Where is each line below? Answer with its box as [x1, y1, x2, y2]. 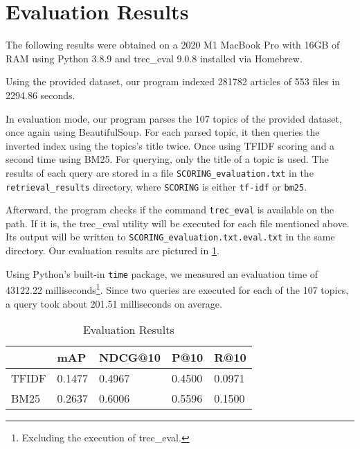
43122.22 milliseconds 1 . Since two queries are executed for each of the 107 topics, [6, 281, 349, 297]
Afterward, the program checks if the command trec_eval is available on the [6, 202, 334, 217]
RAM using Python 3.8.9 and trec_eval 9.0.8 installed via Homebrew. [6, 51, 303, 65]
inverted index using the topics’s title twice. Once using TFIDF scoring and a [6, 138, 335, 152]
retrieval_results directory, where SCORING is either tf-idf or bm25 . [6, 179, 307, 193]
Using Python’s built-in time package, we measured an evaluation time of [6, 266, 318, 281]
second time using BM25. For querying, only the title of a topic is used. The [6, 152, 329, 166]
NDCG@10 [98, 349, 161, 366]
